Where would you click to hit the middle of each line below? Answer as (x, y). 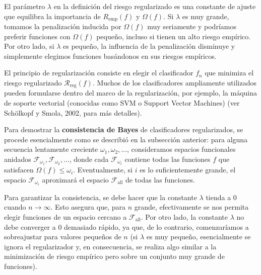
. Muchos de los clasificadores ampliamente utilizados (174, 83)
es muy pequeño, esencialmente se (199, 237)
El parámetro (25, 6)
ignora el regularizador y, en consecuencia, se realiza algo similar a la (110, 246)
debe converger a (30, 226)
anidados (18, 159)
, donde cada (89, 159)
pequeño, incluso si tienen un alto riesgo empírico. (174, 36)
